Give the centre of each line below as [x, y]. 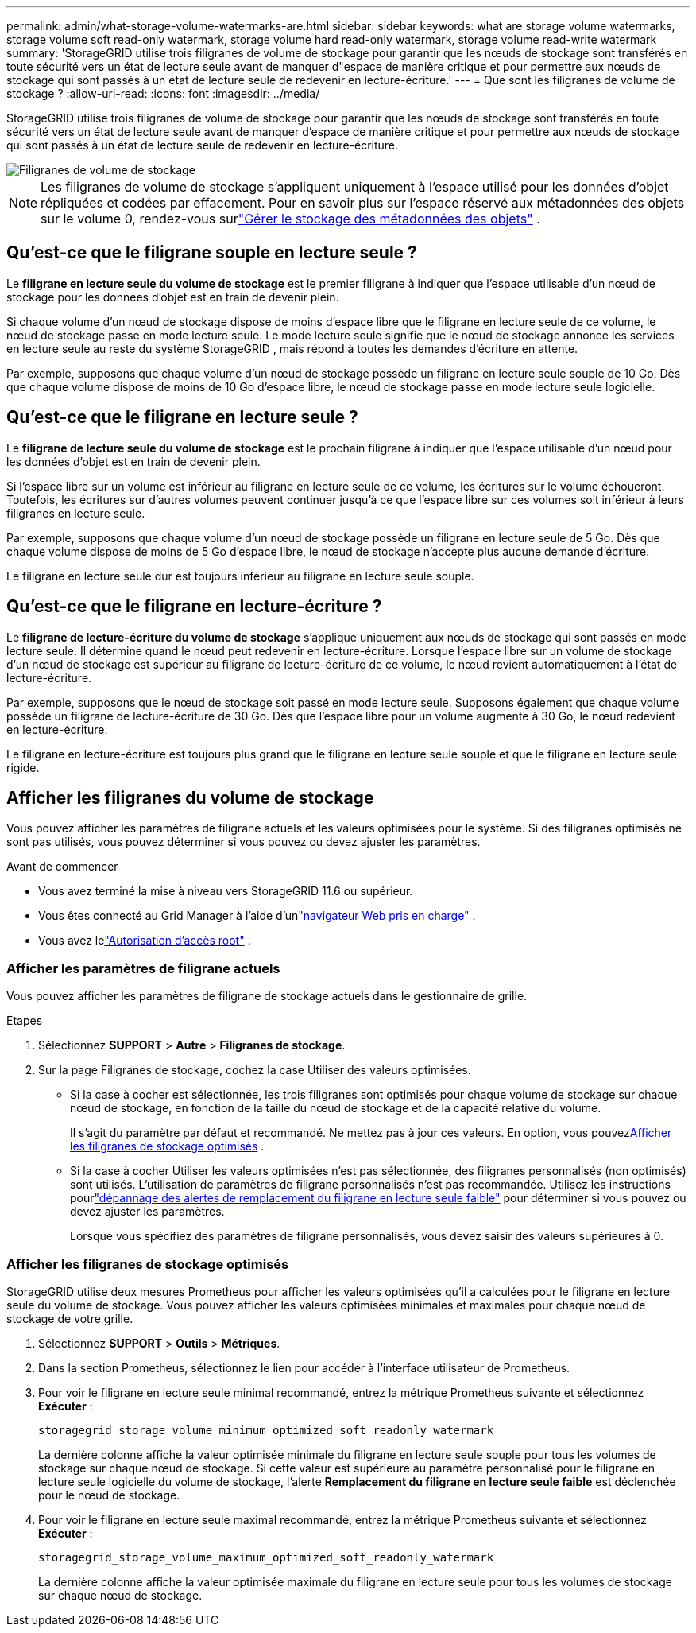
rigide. [23, 767]
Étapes [25, 1021]
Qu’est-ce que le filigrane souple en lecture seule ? [212, 253]
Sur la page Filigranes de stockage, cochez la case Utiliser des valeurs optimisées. [255, 1070]
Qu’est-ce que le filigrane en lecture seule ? [182, 417]
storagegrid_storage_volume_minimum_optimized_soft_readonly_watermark [266, 1430]
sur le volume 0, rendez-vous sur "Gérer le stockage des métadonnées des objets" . [290, 219]
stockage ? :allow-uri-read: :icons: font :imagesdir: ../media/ [163, 93]
